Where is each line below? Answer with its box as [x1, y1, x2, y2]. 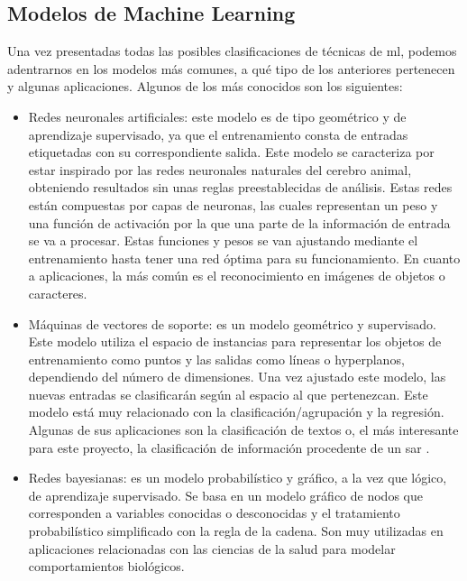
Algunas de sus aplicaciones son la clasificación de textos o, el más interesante [28, 420, 459, 439]
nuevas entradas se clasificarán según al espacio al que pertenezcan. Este [28, 384, 428, 403]
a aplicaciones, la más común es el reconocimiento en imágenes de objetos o [28, 266, 445, 285]
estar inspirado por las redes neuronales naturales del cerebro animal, [28, 160, 412, 179]
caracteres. [28, 283, 87, 302]
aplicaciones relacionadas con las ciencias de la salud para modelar [28, 539, 396, 558]
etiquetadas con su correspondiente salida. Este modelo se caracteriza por [28, 143, 435, 161]
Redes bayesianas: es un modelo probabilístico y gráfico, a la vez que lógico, [28, 468, 447, 487]
